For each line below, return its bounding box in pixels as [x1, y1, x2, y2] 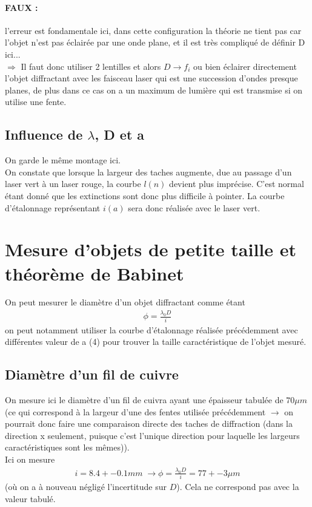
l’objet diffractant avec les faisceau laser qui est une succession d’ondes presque [5, 72, 298, 84]
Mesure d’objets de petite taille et [5, 237, 297, 262]
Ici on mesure [5, 453, 55, 465]
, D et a [95, 125, 145, 144]
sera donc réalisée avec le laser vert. [128, 201, 261, 214]
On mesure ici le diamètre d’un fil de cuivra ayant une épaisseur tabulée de [5, 393, 284, 406]
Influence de [5, 125, 83, 144]
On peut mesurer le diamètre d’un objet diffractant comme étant [5, 296, 245, 308]
